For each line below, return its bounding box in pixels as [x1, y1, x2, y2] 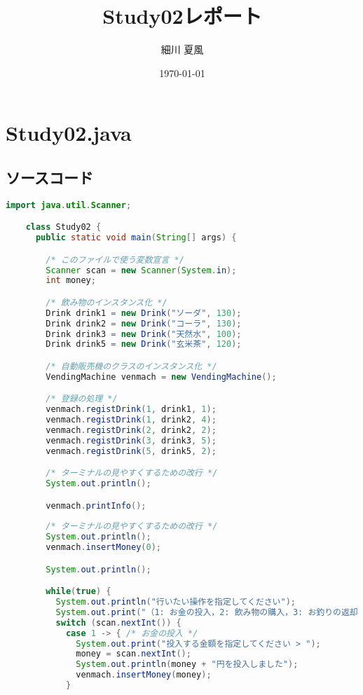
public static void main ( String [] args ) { [35, 233, 237, 243]
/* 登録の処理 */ [46, 394, 118, 404]
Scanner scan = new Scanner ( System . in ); [46, 265, 237, 275]
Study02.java [6, 118, 132, 147]
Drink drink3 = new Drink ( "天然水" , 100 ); [46, 329, 242, 339]
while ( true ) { [46, 586, 111, 597]
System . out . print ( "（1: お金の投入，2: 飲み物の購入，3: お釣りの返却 [55, 607, 358, 617]
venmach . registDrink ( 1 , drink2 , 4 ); [46, 415, 217, 425]
